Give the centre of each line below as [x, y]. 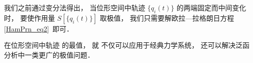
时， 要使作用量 [30, 17]
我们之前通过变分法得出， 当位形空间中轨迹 [75, 7]
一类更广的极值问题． [59, 54]
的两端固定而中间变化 [211, 7]
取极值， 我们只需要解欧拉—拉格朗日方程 [167, 17]
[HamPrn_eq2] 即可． [39, 28]
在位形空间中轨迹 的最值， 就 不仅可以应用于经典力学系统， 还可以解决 [120, 45]
